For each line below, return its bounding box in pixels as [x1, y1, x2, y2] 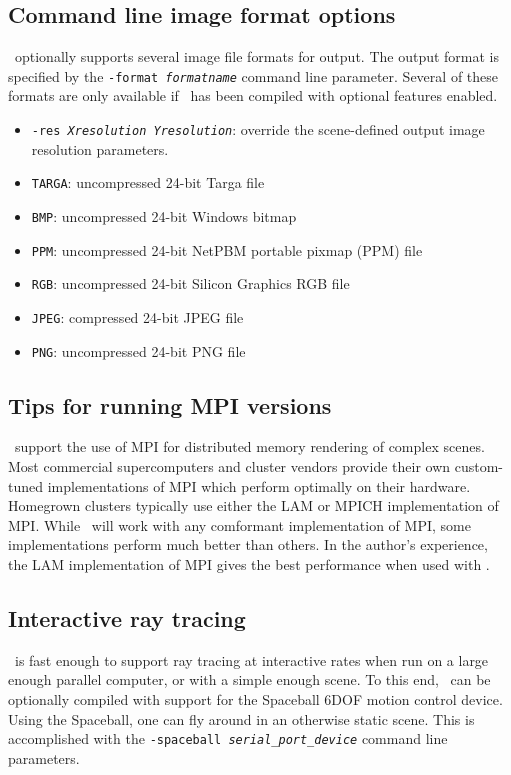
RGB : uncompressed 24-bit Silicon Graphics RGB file [31, 273, 350, 294]
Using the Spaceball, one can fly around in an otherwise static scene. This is [8, 708, 475, 729]
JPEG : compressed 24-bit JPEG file [31, 306, 244, 327]
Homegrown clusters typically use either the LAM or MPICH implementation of [8, 495, 499, 516]
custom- [454, 456, 503, 477]
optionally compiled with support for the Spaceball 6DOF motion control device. [8, 688, 503, 709]
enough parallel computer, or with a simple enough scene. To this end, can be [8, 669, 491, 690]
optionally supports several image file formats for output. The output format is [14, 46, 500, 67]
